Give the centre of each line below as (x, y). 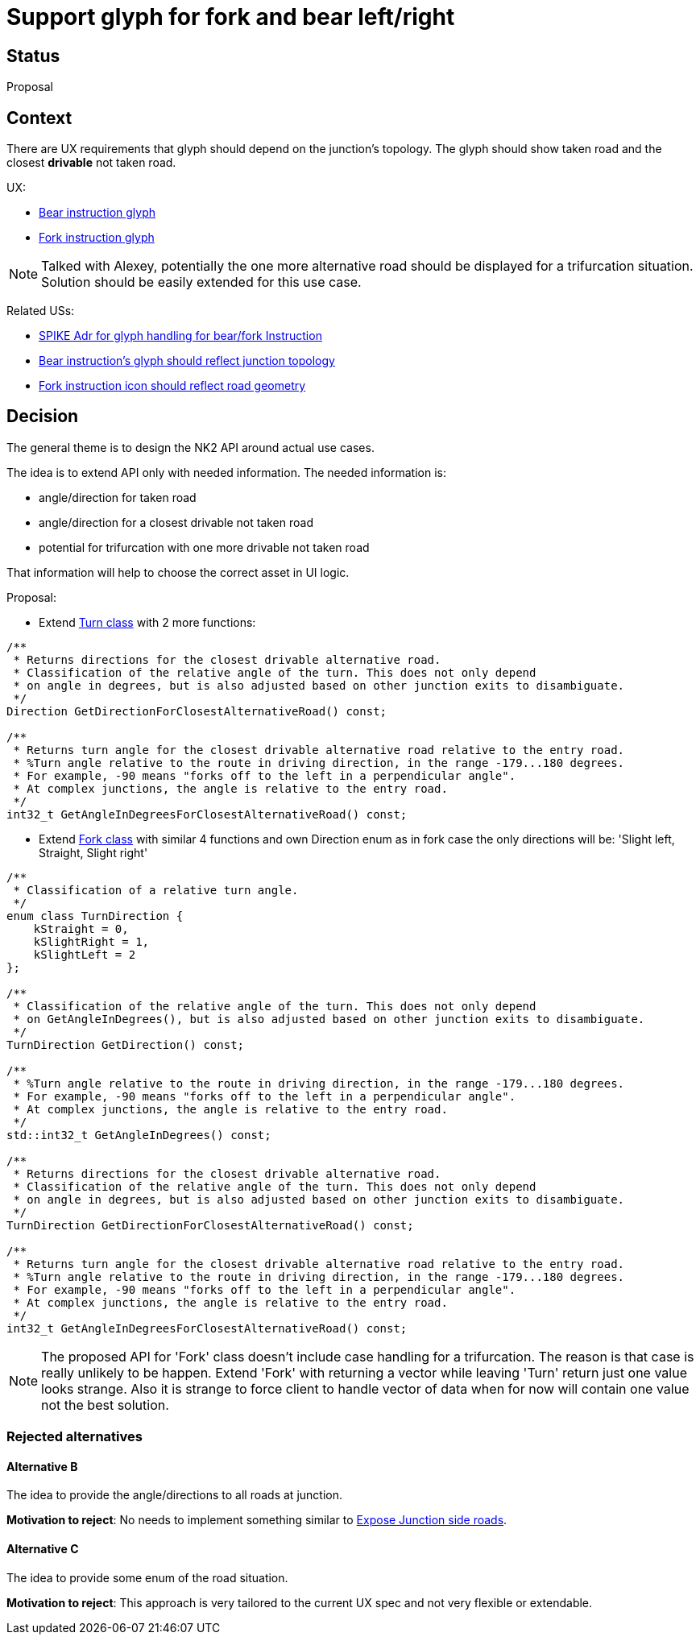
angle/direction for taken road (118, 497)
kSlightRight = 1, (91, 941)
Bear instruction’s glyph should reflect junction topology (187, 361)
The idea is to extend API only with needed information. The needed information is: (226, 472)
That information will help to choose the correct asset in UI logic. (178, 572)
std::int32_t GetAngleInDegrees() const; (139, 1135)
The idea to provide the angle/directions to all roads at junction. (174, 1495)
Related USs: (41, 311)
